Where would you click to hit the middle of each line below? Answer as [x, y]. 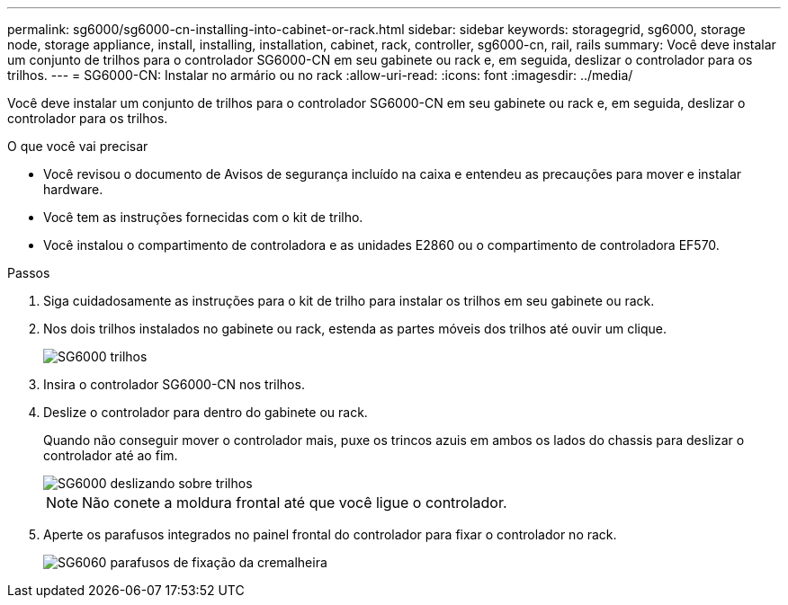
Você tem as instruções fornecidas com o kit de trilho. [203, 217]
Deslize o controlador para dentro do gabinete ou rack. [206, 412]
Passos [29, 273]
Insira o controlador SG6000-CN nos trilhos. [174, 384]
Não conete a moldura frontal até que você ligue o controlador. [295, 503]
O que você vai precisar [78, 146]
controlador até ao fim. [111, 455]
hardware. [73, 189]
